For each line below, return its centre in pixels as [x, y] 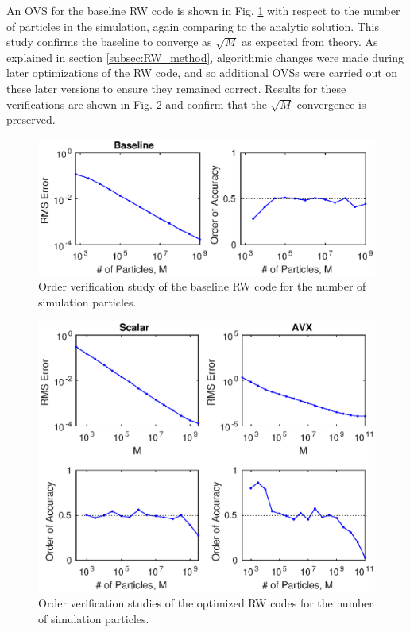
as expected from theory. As [310, 42]
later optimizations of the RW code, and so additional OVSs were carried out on [202, 73]
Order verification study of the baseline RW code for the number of [202, 286]
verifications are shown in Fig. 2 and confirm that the [137, 104]
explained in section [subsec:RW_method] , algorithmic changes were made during [205, 57]
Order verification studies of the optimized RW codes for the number [206, 603]
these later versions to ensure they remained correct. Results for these [176, 88]
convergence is [331, 104]
